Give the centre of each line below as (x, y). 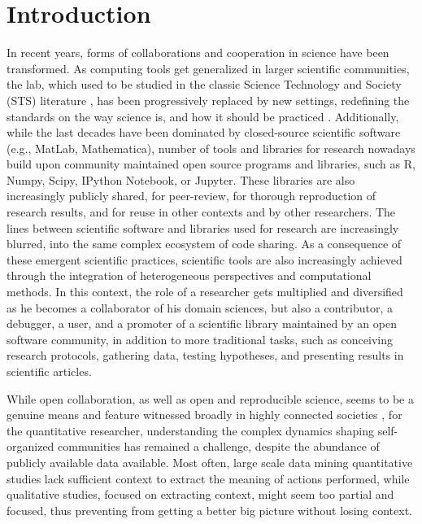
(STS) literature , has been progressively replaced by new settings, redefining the (208, 100)
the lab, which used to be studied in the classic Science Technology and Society (204, 84)
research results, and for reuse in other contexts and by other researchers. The (201, 212)
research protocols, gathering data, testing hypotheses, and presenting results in (205, 355)
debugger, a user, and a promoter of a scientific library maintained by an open (202, 323)
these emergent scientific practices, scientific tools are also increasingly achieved (204, 259)
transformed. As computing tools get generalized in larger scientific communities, (208, 68)
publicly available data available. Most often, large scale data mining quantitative (210, 462)
